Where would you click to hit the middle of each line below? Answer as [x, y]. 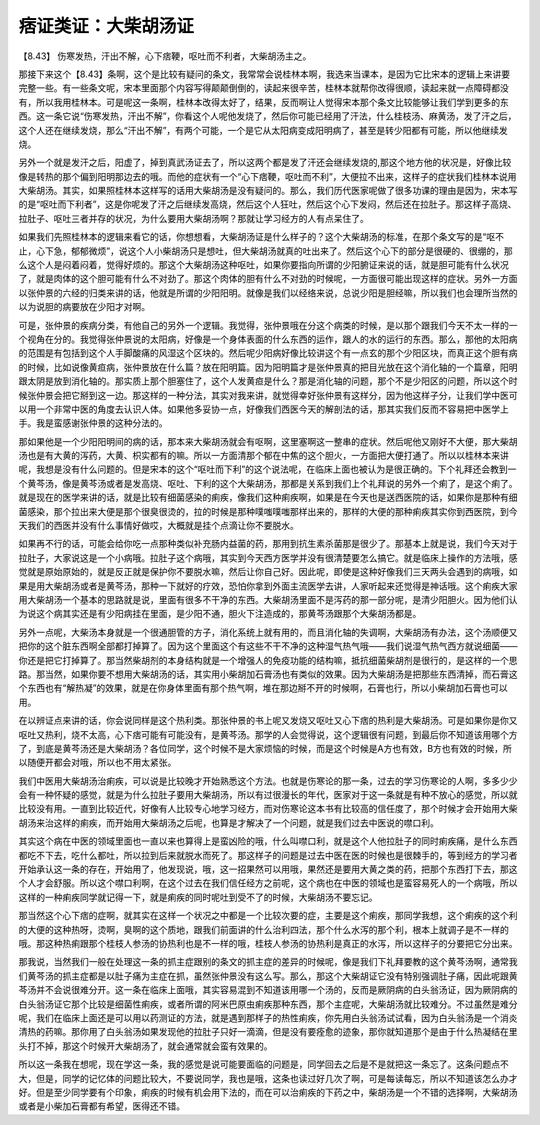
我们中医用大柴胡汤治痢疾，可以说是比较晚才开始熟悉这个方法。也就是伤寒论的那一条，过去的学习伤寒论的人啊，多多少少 [268, 781]
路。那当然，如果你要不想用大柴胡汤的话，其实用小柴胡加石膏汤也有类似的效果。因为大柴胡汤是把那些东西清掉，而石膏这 [268, 674]
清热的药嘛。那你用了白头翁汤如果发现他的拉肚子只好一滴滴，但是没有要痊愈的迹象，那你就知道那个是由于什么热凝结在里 [268, 1032]
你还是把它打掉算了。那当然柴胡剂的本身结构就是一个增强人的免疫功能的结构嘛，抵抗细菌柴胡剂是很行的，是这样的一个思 [268, 660]
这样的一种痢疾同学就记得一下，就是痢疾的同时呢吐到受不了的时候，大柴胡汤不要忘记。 [198, 897]
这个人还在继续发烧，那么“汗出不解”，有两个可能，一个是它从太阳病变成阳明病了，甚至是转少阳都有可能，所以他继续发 [263, 130]
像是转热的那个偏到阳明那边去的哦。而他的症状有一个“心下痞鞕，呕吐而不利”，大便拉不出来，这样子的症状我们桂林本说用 [267, 176]
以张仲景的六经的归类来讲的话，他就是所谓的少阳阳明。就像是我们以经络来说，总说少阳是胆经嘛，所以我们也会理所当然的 [268, 292]
